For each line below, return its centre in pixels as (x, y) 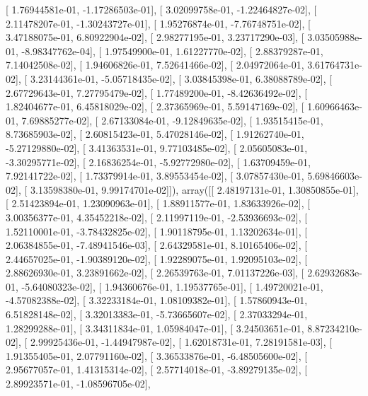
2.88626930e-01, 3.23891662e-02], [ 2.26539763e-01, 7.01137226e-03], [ (155, 273)
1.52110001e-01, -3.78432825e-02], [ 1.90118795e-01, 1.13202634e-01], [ (157, 231)
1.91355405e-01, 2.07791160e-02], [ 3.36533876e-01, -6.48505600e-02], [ (157, 355)
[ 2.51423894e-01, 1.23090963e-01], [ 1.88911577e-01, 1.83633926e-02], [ (158, 203)
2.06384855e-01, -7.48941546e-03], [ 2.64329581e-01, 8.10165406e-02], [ (157, 245)
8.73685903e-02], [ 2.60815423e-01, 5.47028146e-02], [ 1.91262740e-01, (155, 134)
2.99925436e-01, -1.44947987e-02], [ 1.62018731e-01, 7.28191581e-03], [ (181, 342)
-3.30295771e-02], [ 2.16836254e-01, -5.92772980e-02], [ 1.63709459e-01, (158, 162)
